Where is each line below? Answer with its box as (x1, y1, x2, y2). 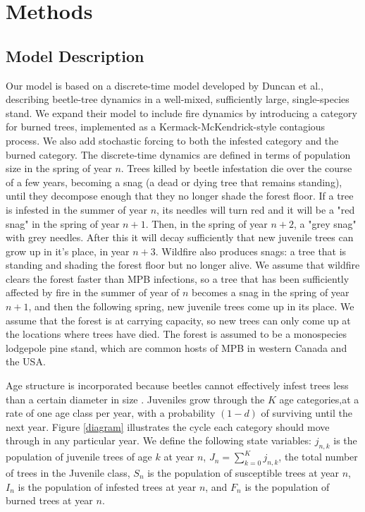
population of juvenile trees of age (6, 449, 152, 464)
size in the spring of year (6, 161, 112, 176)
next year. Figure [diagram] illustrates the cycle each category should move (6, 419, 330, 434)
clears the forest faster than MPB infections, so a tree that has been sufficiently (6, 271, 349, 286)
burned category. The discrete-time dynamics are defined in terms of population (6, 147, 351, 161)
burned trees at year (6, 493, 93, 508)
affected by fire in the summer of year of (6, 285, 180, 300)
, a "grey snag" (294, 216, 357, 231)
